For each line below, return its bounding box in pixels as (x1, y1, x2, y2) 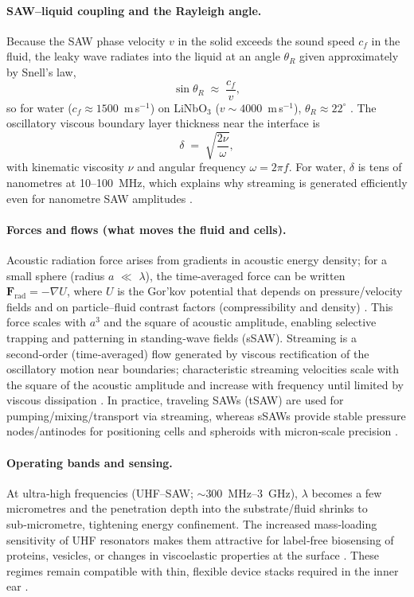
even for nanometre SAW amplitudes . (6, 189, 193, 206)
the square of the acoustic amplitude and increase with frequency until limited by (6, 376, 404, 392)
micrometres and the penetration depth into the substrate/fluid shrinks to (6, 500, 368, 517)
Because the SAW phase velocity (6, 32, 166, 49)
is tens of (357, 158, 402, 175)
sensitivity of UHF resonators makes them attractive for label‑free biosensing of (6, 531, 394, 548)
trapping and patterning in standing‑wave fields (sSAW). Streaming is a (6, 329, 357, 345)
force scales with (6, 314, 87, 330)
